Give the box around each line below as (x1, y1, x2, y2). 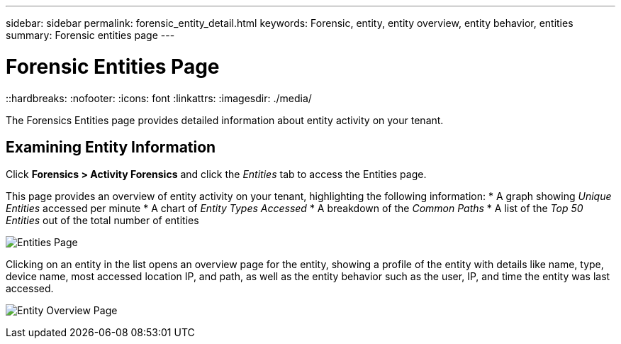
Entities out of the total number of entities (6, 214, 199, 227)
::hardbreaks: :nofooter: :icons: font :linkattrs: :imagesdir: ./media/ (6, 91, 312, 104)
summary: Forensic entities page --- (6, 29, 175, 41)
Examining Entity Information (6, 138, 216, 156)
